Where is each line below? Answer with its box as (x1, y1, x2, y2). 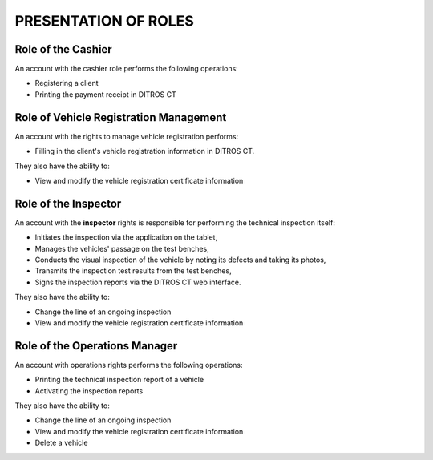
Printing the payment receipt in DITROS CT (34, 89, 176, 99)
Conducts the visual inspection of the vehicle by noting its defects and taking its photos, (34, 255, 326, 264)
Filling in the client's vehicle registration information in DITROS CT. (34, 147, 255, 156)
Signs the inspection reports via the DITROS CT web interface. (34, 277, 241, 287)
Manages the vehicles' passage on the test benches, (34, 244, 210, 253)
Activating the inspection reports (34, 385, 144, 396)
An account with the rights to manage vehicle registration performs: (14, 131, 239, 141)
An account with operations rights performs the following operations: (14, 360, 243, 369)
